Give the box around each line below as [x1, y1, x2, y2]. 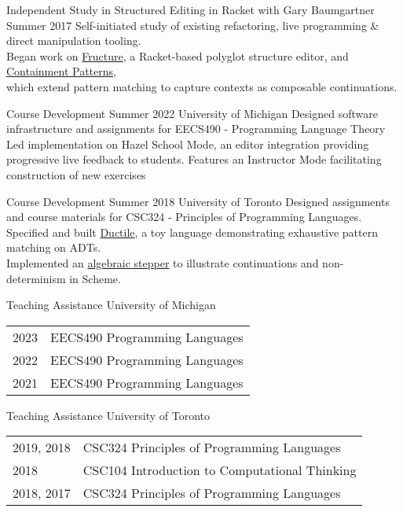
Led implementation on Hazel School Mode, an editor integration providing [6, 135, 369, 152]
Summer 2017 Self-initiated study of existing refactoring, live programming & [6, 17, 379, 33]
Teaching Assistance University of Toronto [6, 407, 211, 423]
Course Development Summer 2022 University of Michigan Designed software [6, 105, 378, 121]
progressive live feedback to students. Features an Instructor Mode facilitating [6, 151, 382, 168]
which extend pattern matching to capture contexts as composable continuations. [6, 78, 398, 94]
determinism [6, 270, 66, 286]
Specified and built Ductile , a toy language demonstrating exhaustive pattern [6, 223, 378, 240]
